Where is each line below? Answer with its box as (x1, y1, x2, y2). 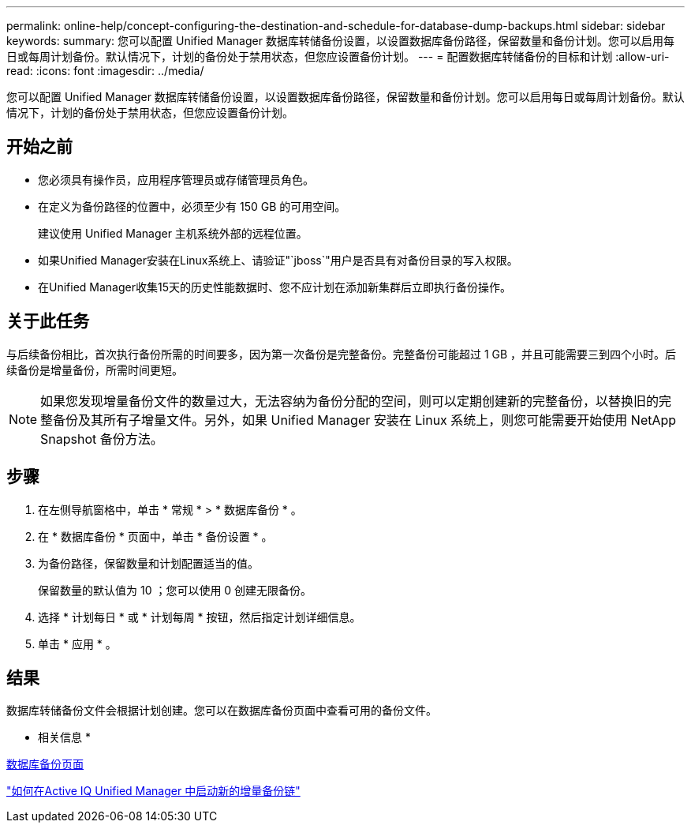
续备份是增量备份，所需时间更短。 (6, 362, 183, 377)
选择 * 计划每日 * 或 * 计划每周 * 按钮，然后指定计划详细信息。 (38, 610, 361, 624)
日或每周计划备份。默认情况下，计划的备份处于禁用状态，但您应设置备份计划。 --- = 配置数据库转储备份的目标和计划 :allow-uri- (6, 50, 670, 63)
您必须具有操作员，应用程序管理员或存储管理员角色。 (38, 172, 314, 186)
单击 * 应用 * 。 (38, 636, 117, 651)
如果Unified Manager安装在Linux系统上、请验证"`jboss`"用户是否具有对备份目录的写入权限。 (38, 253, 518, 267)
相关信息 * (38, 730, 91, 745)
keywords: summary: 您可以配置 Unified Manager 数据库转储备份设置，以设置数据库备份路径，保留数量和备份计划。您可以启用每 (6, 34, 674, 47)
